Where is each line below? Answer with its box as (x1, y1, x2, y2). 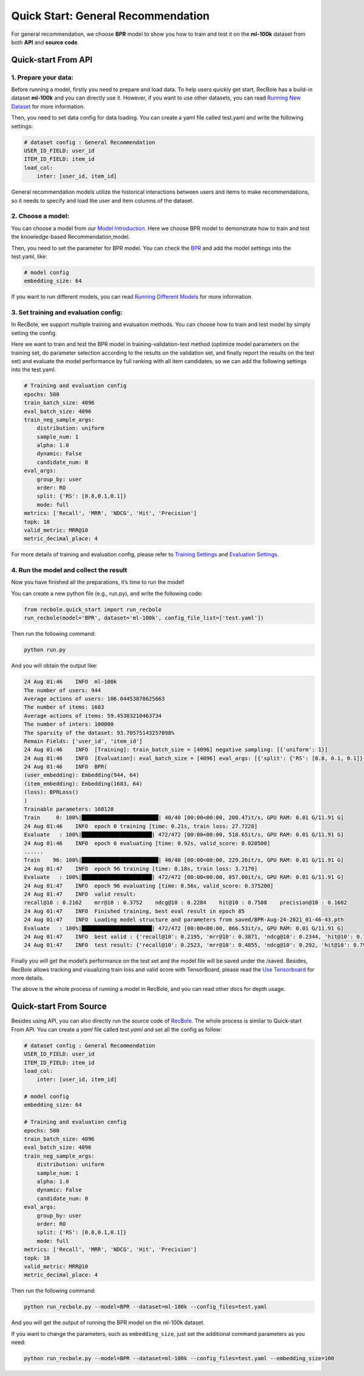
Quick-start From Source (11, 1001, 107, 1012)
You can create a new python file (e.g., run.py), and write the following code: (11, 590, 203, 597)
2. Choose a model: (11, 212, 70, 220)
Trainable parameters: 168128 (24, 806, 114, 813)
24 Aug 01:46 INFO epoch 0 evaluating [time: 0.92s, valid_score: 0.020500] (24, 840, 271, 846)
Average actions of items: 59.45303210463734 (24, 712, 162, 719)
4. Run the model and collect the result (11, 566, 127, 574)
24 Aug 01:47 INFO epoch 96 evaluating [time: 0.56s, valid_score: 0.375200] (24, 882, 274, 889)
